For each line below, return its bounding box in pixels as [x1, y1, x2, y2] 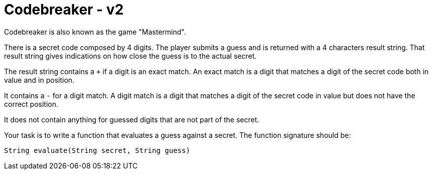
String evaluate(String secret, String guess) [4, 146, 190, 154]
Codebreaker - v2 [4, 1, 124, 18]
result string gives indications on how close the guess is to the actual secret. [4, 51, 257, 60]
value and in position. [4, 75, 75, 84]
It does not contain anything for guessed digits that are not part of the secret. [4, 115, 259, 124]
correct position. [4, 99, 59, 108]
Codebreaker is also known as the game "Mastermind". [4, 27, 186, 36]
